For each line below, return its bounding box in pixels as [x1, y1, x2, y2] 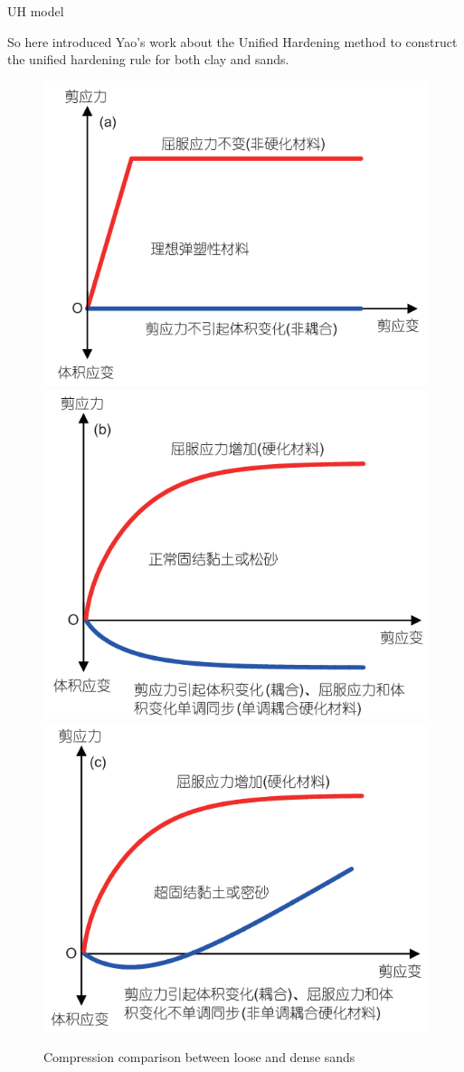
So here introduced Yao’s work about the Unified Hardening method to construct [7, 32, 458, 51]
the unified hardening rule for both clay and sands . [7, 50, 289, 69]
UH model [7, 2, 64, 20]
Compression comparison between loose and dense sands [43, 1048, 355, 1067]
